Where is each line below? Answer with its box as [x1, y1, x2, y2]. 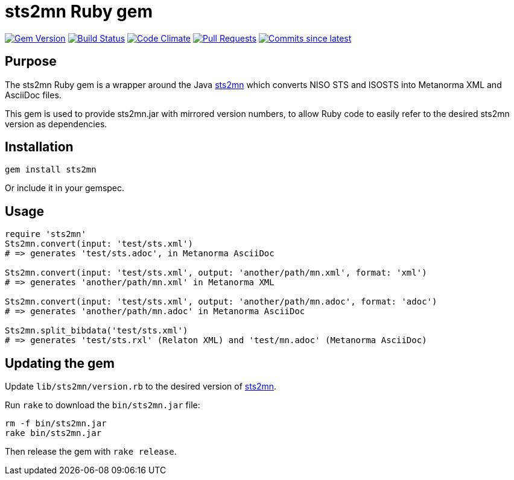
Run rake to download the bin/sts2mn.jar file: [5, 400, 200, 411]
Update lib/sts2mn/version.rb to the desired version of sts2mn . [5, 381, 277, 392]
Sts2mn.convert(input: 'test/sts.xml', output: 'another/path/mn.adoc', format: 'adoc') [5, 297, 437, 307]
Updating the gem [5, 355, 115, 371]
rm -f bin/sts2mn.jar [5, 418, 107, 429]
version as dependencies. [5, 118, 107, 129]
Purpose [5, 54, 57, 69]
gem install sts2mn [5, 165, 97, 175]
